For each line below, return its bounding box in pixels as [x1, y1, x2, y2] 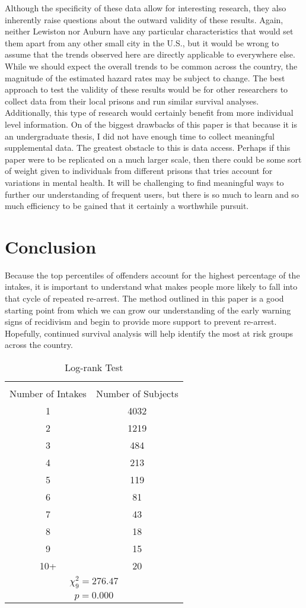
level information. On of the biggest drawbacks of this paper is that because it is [5, 118, 297, 130]
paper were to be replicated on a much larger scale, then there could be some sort [5, 153, 302, 165]
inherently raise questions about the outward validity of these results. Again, [5, 13, 283, 26]
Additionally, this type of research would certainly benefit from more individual [5, 106, 294, 119]
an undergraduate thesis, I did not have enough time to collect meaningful [5, 129, 275, 142]
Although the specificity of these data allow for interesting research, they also [5, 2, 286, 14]
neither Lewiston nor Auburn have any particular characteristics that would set [5, 25, 294, 37]
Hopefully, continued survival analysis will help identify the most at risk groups [5, 327, 293, 339]
